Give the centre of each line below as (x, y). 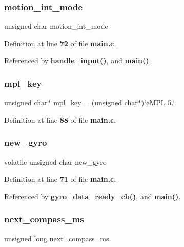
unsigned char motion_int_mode (56, 26)
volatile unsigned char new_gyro (55, 161)
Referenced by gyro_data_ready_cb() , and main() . (93, 196)
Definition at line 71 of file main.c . (60, 179)
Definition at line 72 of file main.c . (60, 43)
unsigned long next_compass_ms (57, 238)
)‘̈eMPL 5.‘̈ (158, 102)
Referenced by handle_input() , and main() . (78, 60)
